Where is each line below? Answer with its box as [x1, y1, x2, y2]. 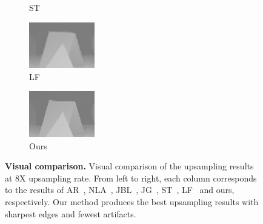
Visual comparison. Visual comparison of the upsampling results [5, 160, 254, 172]
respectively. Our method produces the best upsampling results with [5, 195, 259, 208]
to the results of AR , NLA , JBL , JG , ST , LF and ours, [5, 183, 235, 196]
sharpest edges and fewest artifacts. [5, 207, 136, 220]
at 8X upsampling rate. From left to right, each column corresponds [5, 171, 257, 184]
